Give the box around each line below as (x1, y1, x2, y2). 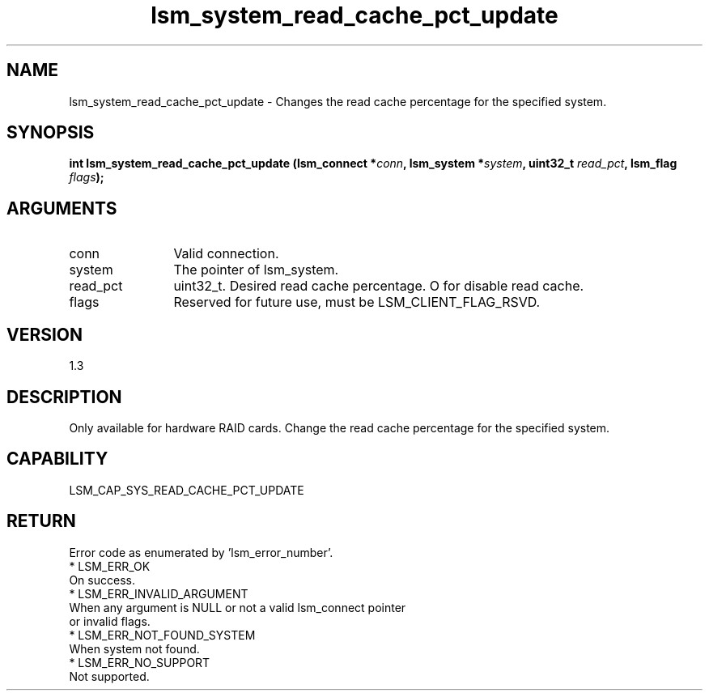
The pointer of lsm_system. (173, 261, 339, 278)
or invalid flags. (69, 614, 151, 628)
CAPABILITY (6, 448, 108, 470)
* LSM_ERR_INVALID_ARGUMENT (69, 586, 248, 601)
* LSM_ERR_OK (69, 559, 151, 573)
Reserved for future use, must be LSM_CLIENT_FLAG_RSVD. (173, 294, 541, 311)
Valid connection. (173, 245, 279, 262)
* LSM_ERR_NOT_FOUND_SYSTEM (69, 627, 256, 642)
